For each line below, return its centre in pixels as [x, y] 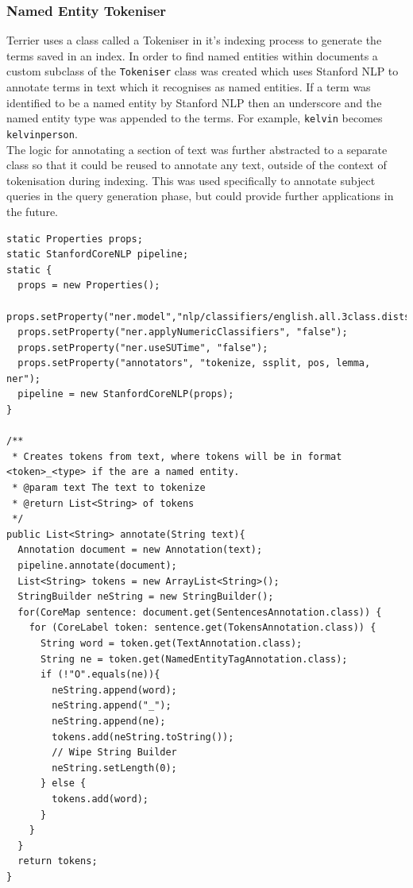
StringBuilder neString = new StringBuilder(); [146, 597]
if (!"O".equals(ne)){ [100, 675]
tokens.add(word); [100, 799]
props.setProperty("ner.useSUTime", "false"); [143, 347]
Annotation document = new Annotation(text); [140, 550]
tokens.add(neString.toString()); [143, 737]
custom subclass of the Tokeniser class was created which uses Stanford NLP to [203, 71]
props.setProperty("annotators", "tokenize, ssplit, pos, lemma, [194, 363]
